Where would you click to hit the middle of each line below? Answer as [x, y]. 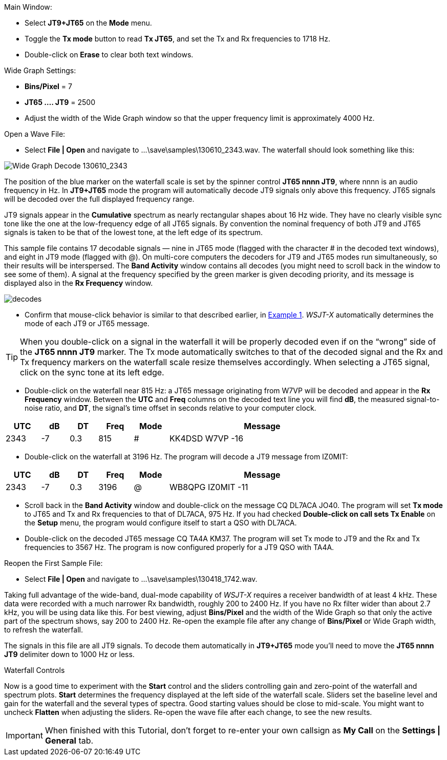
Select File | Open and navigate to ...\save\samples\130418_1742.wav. [141, 579]
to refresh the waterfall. [44, 630]
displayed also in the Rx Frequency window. [79, 283]
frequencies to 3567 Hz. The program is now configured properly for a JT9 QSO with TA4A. [179, 547]
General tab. [69, 741]
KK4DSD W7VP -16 [206, 438]
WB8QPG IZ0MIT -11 [209, 487]
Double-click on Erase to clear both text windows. [109, 55]
